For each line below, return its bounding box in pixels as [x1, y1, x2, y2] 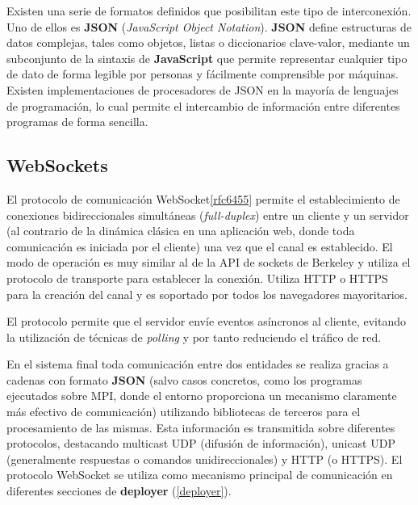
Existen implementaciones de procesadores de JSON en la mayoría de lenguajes [6, 81, 399, 98]
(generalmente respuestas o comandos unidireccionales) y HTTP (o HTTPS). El [6, 450, 403, 467]
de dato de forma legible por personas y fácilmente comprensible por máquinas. [6, 65, 399, 82]
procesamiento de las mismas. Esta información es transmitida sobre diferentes [6, 419, 395, 436]
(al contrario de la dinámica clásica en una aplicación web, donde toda [6, 222, 355, 239]
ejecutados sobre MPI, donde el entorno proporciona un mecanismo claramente [6, 387, 397, 404]
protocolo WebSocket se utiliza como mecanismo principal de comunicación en [6, 466, 393, 483]
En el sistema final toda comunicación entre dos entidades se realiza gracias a [6, 356, 389, 372]
